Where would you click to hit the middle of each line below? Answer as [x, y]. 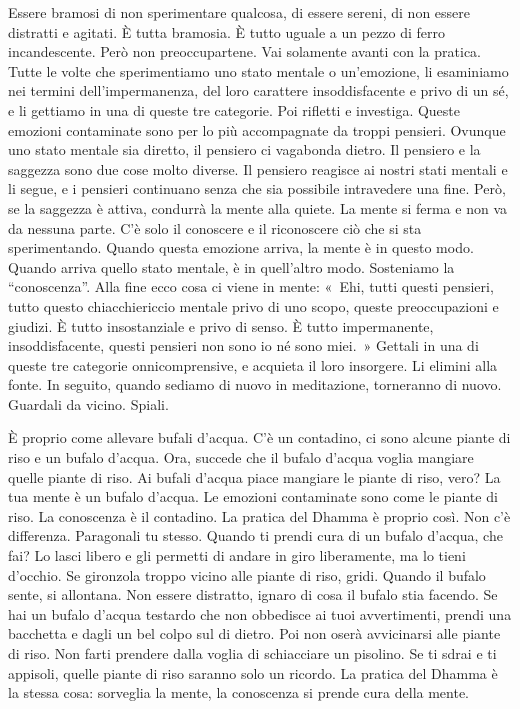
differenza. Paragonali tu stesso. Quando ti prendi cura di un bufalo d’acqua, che [255, 535]
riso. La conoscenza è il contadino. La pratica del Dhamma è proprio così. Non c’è [259, 515]
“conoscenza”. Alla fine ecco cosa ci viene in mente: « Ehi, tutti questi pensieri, [251, 286]
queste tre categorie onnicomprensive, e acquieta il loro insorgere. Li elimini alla [253, 364]
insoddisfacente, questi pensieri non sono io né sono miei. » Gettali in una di [243, 345]
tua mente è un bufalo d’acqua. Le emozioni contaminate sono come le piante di [253, 496]
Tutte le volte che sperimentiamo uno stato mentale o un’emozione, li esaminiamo [258, 70]
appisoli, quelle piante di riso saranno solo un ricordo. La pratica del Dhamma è [253, 672]
